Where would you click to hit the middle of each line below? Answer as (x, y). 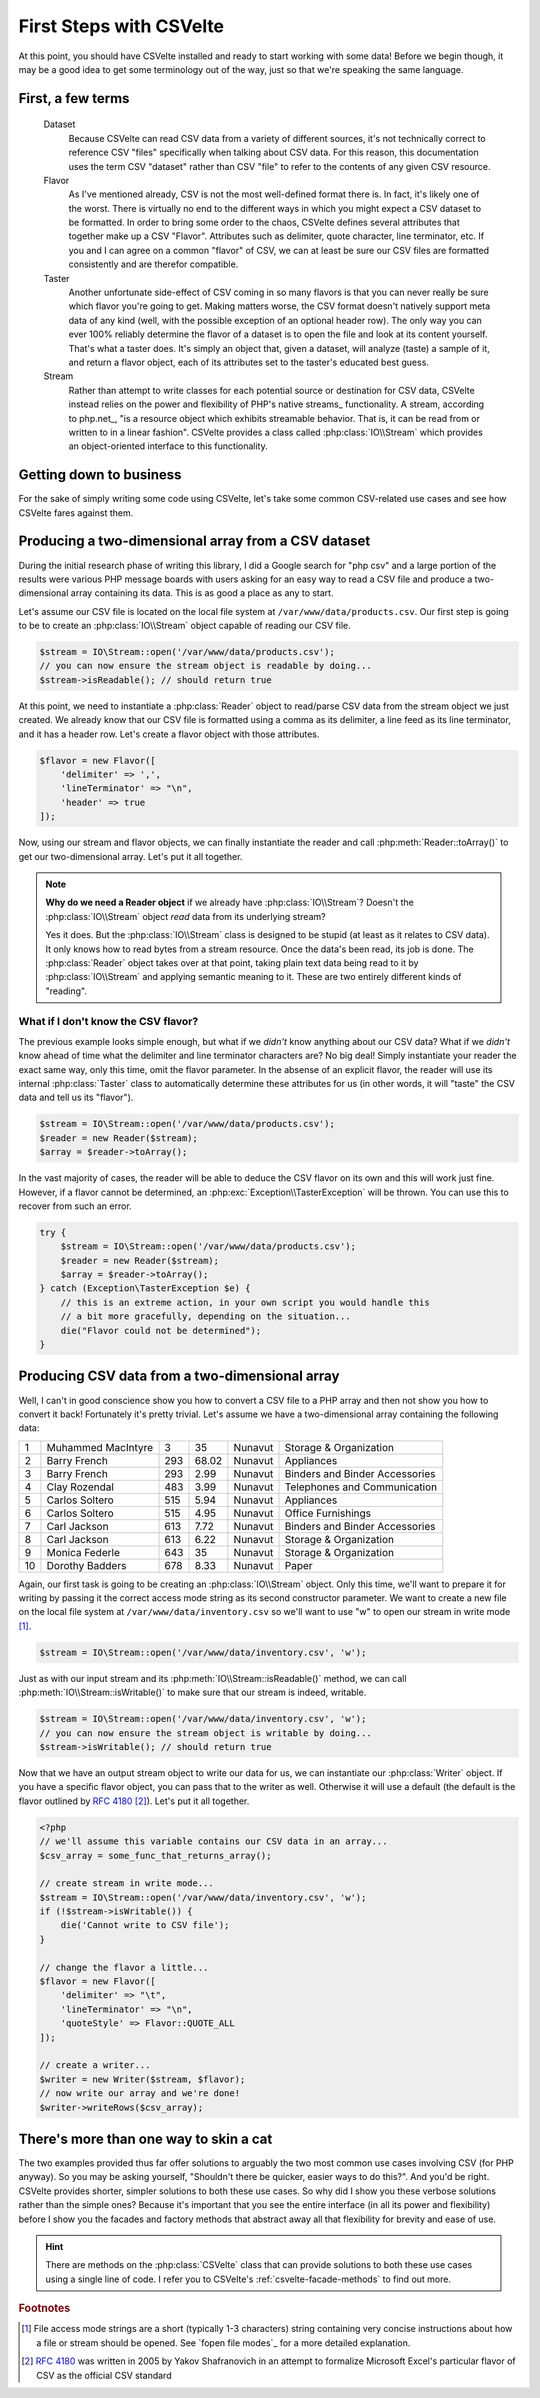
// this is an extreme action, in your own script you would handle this (245, 1302)
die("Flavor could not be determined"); (161, 1330)
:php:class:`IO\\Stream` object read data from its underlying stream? (185, 916)
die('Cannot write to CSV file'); (145, 1925)
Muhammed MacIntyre (100, 1447)
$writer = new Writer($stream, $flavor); (142, 2079)
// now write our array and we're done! (139, 2093)
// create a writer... (95, 2065)
